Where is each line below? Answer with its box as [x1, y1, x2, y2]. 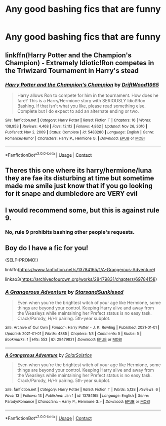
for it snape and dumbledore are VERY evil [5, 189, 138, 198]
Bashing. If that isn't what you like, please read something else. [17, 103, 146, 109]
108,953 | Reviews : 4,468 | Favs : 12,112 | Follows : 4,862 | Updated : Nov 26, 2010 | [5, 124, 147, 129]
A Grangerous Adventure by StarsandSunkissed [5, 288, 124, 295]
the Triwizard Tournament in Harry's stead [5, 66, 139, 75]
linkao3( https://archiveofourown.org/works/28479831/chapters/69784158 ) [5, 276, 157, 282]
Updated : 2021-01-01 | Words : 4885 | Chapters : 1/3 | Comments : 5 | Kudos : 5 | [5, 331, 142, 336]
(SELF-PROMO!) [5, 257, 39, 263]
